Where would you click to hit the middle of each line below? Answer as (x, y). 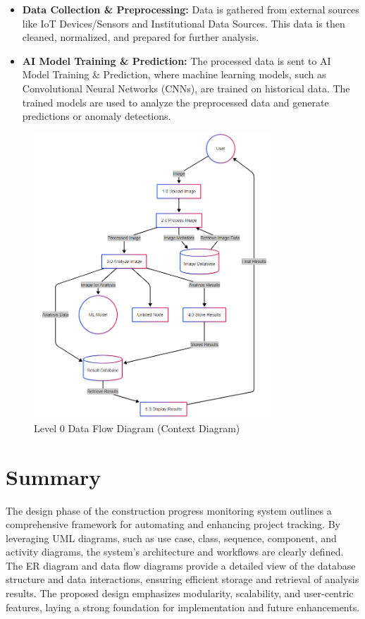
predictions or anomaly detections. (97, 116)
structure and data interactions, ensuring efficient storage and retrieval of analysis (182, 579)
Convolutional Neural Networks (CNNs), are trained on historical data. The (186, 88)
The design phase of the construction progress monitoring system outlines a (169, 510)
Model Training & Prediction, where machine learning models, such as (174, 74)
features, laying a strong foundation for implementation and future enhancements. (183, 607)
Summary (54, 476)
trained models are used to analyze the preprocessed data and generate (175, 102)
